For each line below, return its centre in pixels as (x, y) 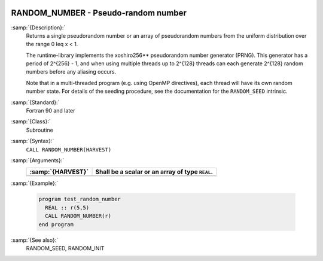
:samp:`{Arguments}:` (38, 160)
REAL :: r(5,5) (67, 207)
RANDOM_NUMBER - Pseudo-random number (99, 13)
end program (56, 224)
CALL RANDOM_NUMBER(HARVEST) (69, 149)
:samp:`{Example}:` (35, 183)
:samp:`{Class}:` (31, 122)
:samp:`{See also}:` (35, 240)
